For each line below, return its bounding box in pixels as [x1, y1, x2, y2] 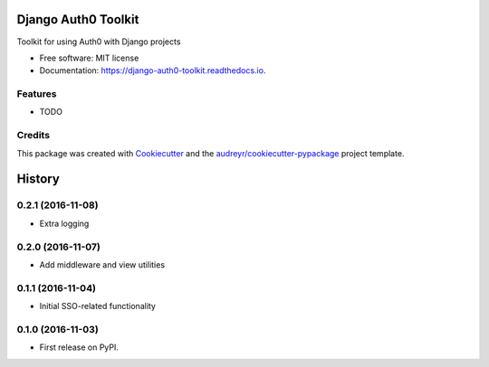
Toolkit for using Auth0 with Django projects [16, 36, 181, 47]
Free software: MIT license [39, 52, 139, 63]
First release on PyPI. [39, 342, 120, 353]
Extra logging [39, 218, 90, 229]
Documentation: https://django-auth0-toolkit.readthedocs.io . [39, 65, 266, 76]
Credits [16, 129, 50, 142]
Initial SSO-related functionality [39, 301, 156, 312]
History [16, 172, 61, 187]
